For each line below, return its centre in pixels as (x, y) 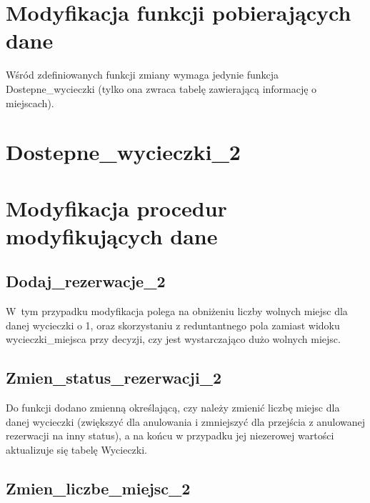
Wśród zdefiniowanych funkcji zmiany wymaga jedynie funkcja (142, 75)
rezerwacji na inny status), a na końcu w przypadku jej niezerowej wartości (170, 435)
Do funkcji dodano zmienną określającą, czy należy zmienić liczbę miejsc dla (173, 408)
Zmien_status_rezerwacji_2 (114, 378)
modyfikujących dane (112, 235)
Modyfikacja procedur (116, 208)
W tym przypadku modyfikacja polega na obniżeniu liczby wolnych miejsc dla (177, 311)
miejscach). (30, 103)
